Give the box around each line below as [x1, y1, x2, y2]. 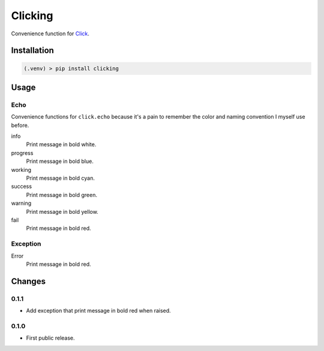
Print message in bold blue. [26, 158, 94, 165]
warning [11, 199, 32, 207]
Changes [11, 276, 46, 286]
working [11, 166, 32, 173]
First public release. [26, 334, 75, 341]
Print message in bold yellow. [26, 208, 98, 215]
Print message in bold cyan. [26, 174, 95, 182]
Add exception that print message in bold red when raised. [26, 307, 171, 314]
